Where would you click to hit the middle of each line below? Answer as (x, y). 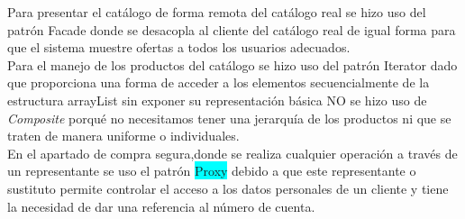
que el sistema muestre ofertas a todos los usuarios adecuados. (179, 47)
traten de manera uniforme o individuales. (123, 136)
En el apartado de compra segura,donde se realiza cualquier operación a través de (232, 153)
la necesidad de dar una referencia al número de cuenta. (161, 206)
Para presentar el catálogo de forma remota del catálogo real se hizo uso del (217, 12)
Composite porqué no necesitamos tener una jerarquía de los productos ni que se (229, 118)
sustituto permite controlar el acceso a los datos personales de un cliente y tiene (228, 188)
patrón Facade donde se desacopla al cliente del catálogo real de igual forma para (232, 29)
